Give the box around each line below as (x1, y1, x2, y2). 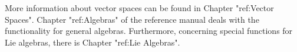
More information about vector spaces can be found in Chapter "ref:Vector (5, 2, 274, 13)
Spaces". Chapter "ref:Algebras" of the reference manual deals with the (5, 13, 259, 25)
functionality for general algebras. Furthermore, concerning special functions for (5, 25, 293, 37)
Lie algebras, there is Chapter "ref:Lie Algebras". (5, 36, 180, 48)
